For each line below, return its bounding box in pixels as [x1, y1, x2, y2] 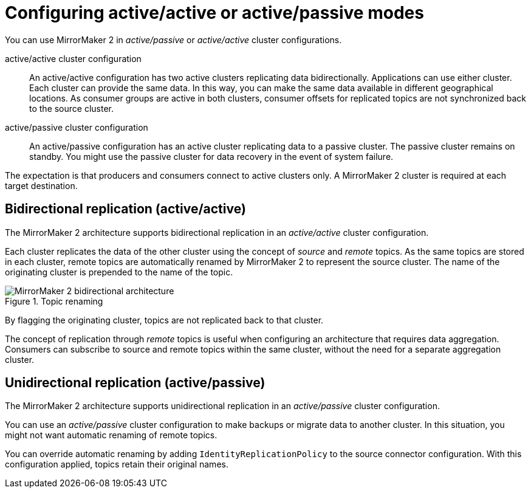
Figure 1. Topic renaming [5, 295, 103, 306]
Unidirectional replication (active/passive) [5, 375, 265, 391]
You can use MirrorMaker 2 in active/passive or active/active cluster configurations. [5, 34, 342, 45]
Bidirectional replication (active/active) [5, 201, 246, 217]
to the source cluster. [29, 103, 114, 114]
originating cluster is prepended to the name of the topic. [5, 266, 233, 277]
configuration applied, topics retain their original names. [5, 459, 228, 470]
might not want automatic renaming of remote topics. [5, 430, 218, 441]
